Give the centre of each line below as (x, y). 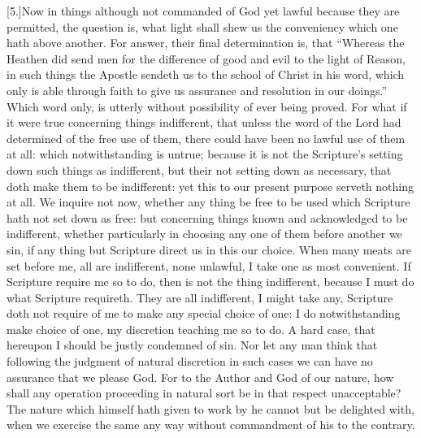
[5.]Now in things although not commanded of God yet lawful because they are (203, 11)
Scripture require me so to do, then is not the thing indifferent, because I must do (210, 282)
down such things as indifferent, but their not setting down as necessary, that (199, 169)
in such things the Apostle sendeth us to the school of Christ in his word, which (206, 74)
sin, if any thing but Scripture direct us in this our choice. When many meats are (209, 249)
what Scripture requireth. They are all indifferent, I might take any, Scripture (200, 297)
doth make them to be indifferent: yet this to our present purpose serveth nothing (210, 186)
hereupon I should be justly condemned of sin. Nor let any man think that (192, 345)
